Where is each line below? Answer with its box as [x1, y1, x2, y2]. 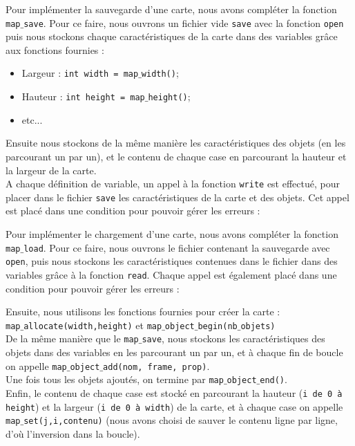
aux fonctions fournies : [6, 42, 104, 57]
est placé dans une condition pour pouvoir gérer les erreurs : [6, 203, 260, 218]
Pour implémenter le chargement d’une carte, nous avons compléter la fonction [6, 227, 338, 241]
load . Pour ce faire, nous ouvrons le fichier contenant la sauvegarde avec [23, 240, 330, 254]
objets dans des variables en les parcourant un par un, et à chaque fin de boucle [6, 345, 343, 360]
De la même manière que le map [6, 331, 139, 346]
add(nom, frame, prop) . [103, 358, 210, 373]
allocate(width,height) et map [23, 317, 162, 332]
